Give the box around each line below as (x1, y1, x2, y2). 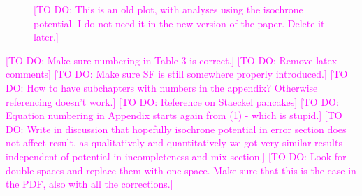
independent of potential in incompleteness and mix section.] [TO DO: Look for (6, 148, 347, 163)
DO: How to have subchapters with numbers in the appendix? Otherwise (6, 80, 318, 94)
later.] (34, 29, 59, 44)
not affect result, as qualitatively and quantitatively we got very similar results (6, 135, 342, 150)
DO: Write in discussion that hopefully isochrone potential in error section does (6, 121, 347, 136)
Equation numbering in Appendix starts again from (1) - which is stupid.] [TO (6, 108, 342, 122)
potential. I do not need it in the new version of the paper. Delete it (34, 15, 325, 30)
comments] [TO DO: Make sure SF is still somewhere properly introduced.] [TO (6, 66, 348, 81)
